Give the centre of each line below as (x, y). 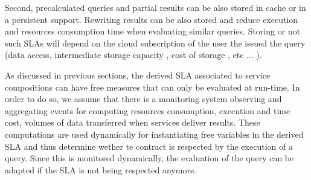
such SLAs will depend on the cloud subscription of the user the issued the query (155, 43)
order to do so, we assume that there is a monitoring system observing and (143, 99)
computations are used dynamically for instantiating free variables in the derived (154, 134)
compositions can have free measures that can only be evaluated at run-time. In (152, 87)
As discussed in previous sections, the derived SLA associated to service (138, 75)
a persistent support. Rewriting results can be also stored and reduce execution (152, 19)
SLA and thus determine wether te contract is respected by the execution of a (149, 146)
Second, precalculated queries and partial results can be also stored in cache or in (155, 7)
